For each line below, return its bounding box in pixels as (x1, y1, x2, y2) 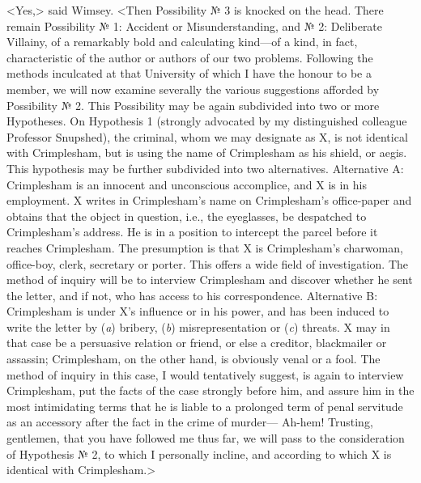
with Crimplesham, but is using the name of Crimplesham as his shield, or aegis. (6, 144, 407, 161)
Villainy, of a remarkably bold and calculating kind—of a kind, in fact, (6, 33, 358, 50)
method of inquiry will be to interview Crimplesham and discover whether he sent (6, 271, 413, 288)
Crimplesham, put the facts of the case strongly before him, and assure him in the (6, 382, 415, 399)
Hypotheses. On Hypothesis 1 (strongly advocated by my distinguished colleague (6, 112, 407, 129)
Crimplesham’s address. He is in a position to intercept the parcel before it (6, 223, 378, 240)
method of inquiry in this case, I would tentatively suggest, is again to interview (6, 366, 404, 383)
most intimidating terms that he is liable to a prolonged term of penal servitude (6, 397, 403, 414)
